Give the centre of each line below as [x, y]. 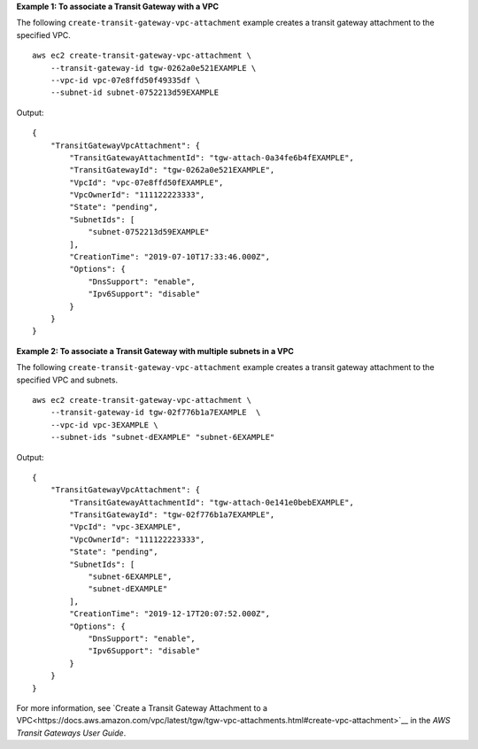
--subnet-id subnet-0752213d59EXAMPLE [135, 93]
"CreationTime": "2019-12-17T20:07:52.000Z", [170, 614]
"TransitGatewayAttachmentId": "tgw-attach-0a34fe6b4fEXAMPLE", [212, 158]
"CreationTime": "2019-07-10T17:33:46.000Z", [170, 257]
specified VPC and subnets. [67, 380]
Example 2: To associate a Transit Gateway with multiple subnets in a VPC [155, 351]
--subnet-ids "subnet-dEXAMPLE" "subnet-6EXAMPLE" [162, 437]
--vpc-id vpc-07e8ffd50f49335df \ [125, 80]
